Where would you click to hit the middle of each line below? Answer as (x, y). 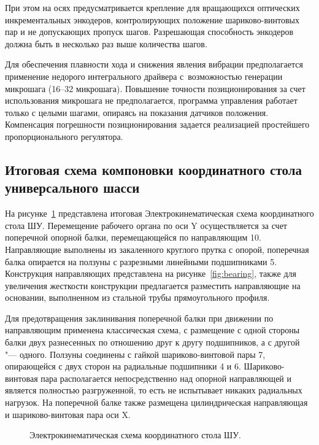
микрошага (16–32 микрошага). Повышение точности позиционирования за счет (155, 88)
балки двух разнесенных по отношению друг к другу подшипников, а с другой (152, 342)
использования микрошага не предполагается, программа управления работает (151, 100)
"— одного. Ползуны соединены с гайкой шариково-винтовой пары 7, (135, 354)
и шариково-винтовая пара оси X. (68, 414)
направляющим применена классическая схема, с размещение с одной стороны (152, 330)
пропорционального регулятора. (64, 136)
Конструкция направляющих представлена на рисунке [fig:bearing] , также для (151, 273)
